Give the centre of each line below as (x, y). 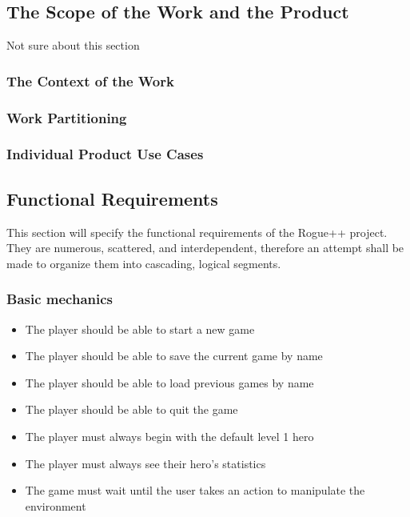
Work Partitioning (67, 117)
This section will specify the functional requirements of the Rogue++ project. (197, 232)
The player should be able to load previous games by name (169, 382)
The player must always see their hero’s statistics (145, 463)
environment (56, 505)
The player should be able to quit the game (131, 409)
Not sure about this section (73, 45)
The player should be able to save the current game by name (174, 356)
